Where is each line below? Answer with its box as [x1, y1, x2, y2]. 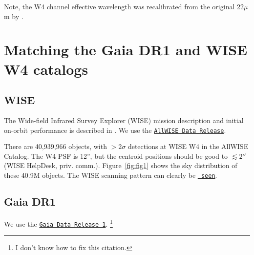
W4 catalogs [4, 59, 88, 79]
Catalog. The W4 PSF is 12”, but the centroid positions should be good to [4, 150, 228, 161]
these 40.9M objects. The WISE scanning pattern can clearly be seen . [4, 170, 217, 180]
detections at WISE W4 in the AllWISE [127, 141, 249, 151]
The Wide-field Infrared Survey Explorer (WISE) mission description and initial [4, 115, 244, 125]
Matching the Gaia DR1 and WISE [4, 40, 248, 60]
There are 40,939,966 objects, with [4, 141, 107, 151]
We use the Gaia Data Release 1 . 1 [4, 217, 113, 229]
